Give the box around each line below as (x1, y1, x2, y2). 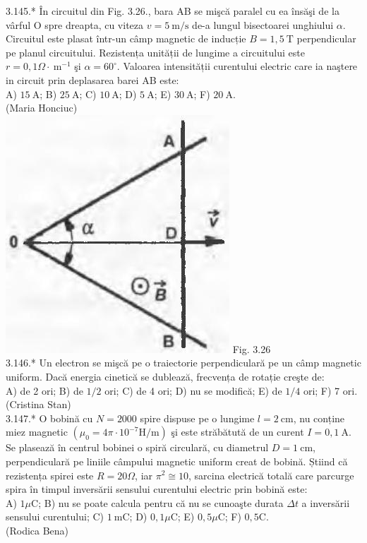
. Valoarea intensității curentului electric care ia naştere (116, 59, 358, 73)
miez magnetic (6, 424, 68, 439)
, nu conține (293, 410, 345, 425)
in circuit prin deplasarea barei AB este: (6, 72, 179, 87)
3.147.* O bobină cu (6, 410, 93, 425)
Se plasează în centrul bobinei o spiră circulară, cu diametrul (6, 440, 269, 455)
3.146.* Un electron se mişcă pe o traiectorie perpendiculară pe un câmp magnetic (6, 355, 361, 370)
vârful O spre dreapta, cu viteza (6, 17, 144, 32)
